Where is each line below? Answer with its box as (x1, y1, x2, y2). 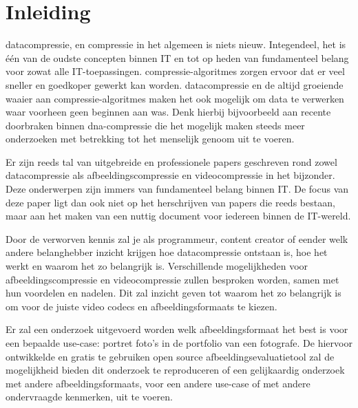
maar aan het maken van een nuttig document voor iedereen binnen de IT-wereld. (6, 208, 351, 223)
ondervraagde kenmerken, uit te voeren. (6, 389, 173, 404)
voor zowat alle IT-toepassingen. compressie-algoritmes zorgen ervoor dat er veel (6, 64, 345, 78)
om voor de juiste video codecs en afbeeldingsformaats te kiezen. (6, 299, 277, 313)
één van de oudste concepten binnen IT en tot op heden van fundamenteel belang (6, 50, 349, 65)
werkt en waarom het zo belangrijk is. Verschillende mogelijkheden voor (6, 259, 308, 273)
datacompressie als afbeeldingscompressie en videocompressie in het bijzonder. (6, 168, 335, 182)
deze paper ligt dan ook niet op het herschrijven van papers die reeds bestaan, (6, 195, 335, 209)
